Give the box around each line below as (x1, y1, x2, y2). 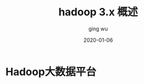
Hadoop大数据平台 (5, 65, 96, 78)
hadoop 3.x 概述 (58, 5, 138, 19)
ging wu (88, 25, 108, 32)
